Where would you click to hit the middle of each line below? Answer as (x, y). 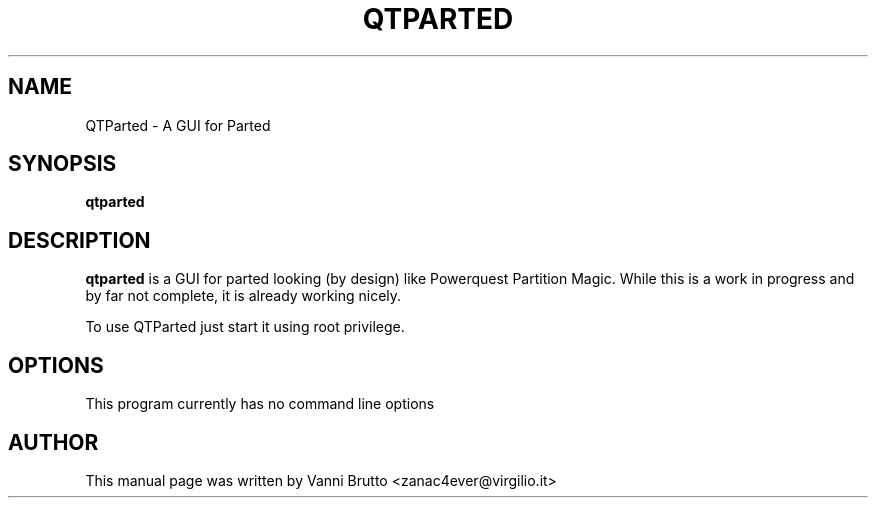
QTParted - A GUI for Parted (178, 125)
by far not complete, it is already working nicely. (243, 296)
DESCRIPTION (79, 240)
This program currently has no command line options (260, 404)
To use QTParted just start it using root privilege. (245, 327)
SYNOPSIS (62, 164)
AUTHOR (53, 442)
